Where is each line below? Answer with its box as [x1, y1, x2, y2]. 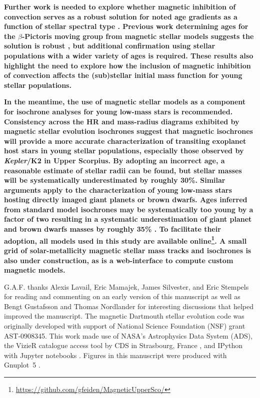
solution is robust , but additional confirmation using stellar [4, 40, 215, 51]
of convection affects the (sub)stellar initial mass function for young [4, 70, 242, 80]
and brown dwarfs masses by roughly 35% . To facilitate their [4, 224, 221, 234]
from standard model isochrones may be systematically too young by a [4, 204, 253, 214]
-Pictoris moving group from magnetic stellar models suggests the [21, 30, 254, 41]
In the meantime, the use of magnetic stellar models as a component [4, 96, 246, 107]
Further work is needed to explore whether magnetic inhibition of [4, 1, 236, 11]
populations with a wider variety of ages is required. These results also [4, 50, 253, 60]
